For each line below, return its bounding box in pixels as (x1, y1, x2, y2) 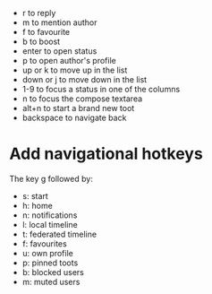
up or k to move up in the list (21, 65, 128, 75)
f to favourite (21, 27, 70, 37)
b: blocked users (21, 266, 85, 277)
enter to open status (21, 46, 98, 56)
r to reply (21, 8, 56, 18)
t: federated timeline (21, 229, 97, 239)
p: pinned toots (21, 257, 79, 268)
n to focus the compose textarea (21, 93, 143, 104)
